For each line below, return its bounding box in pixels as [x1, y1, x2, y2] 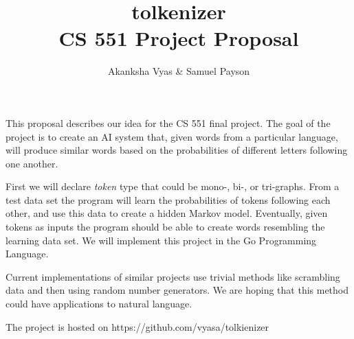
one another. [5, 156, 58, 170]
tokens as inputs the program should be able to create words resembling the [5, 220, 325, 234]
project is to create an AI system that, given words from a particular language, [5, 129, 338, 143]
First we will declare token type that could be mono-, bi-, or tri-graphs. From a [5, 179, 340, 194]
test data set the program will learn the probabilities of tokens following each [5, 192, 331, 207]
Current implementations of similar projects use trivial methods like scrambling [5, 269, 340, 283]
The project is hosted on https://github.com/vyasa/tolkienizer [5, 319, 269, 334]
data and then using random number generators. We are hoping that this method [5, 283, 349, 297]
